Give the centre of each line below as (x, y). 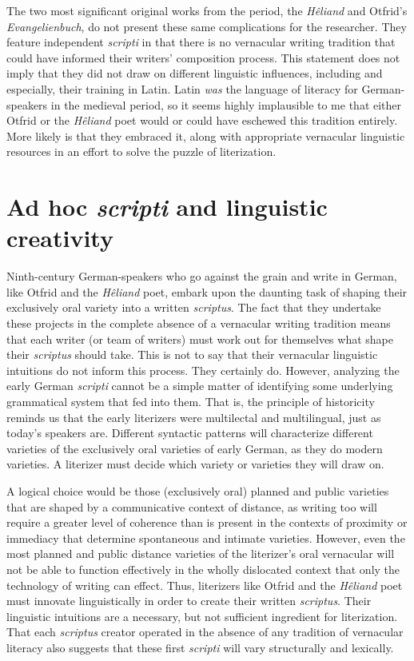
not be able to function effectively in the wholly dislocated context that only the (203, 569)
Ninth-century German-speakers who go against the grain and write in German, (202, 276)
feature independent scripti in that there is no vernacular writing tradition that (201, 42)
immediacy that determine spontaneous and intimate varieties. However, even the (206, 538)
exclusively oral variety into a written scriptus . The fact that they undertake (194, 307)
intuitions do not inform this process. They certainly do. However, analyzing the (203, 370)
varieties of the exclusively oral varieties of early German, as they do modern (195, 448)
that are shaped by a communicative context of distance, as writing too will (192, 506)
